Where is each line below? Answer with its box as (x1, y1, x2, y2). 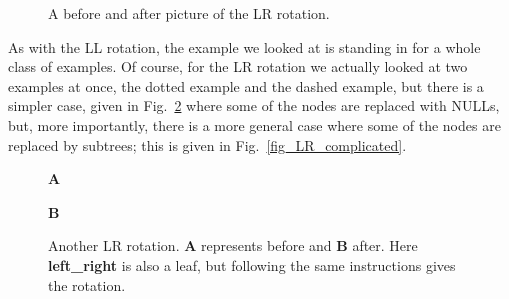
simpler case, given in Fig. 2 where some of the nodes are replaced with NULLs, (8, 95, 500, 116)
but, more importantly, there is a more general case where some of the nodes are (8, 114, 501, 135)
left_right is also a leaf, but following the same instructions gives (48, 254, 456, 275)
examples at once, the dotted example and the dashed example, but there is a (8, 75, 484, 96)
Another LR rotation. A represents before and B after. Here (48, 235, 418, 256)
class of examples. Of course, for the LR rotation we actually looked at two (8, 56, 468, 77)
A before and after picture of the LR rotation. (48, 3, 330, 23)
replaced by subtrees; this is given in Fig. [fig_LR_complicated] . (8, 134, 407, 155)
